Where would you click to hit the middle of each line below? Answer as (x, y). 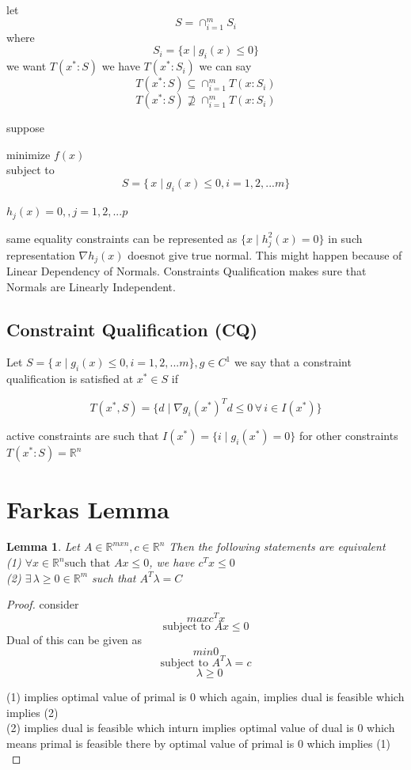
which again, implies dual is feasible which (302, 696)
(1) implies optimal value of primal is (97, 696)
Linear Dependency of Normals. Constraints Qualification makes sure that (186, 271)
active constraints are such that (83, 436)
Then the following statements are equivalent (277, 546)
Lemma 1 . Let (43, 546)
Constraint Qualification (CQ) (132, 329)
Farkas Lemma (88, 508)
